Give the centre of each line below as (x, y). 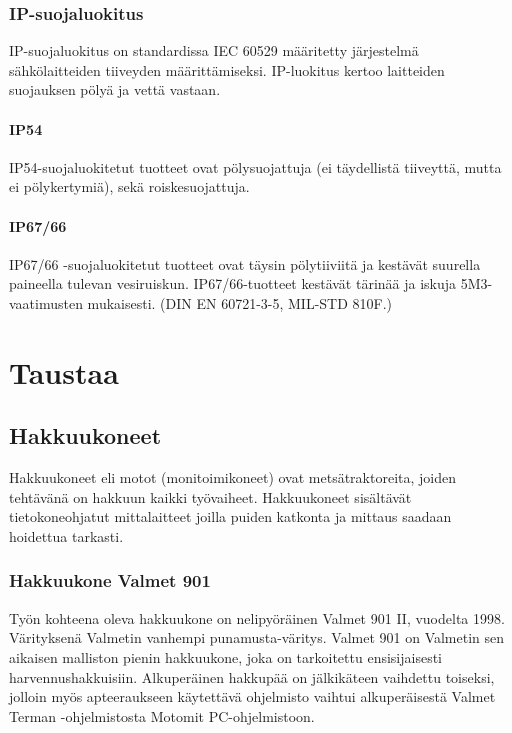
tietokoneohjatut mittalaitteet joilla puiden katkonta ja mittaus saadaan (230, 516)
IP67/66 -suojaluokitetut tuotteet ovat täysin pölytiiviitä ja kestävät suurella (245, 263)
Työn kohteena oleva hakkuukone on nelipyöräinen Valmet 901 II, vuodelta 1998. (257, 617)
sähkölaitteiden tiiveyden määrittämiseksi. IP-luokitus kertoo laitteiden (227, 69)
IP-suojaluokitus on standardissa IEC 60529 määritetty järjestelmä (214, 50)
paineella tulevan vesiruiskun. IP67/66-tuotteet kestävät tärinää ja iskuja (233, 283)
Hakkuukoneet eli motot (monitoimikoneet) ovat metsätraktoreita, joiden (232, 477)
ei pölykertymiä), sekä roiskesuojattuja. (129, 186)
